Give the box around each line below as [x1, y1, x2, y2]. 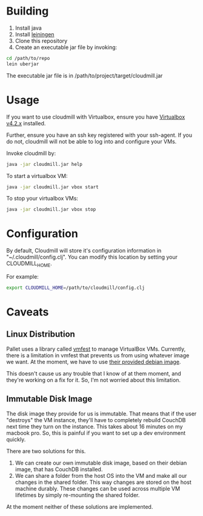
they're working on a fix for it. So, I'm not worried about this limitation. [6, 376, 181, 383]
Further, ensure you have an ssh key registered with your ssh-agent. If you [6, 131, 193, 139]
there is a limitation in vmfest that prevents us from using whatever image [6, 351, 190, 359]
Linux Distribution [6, 329, 76, 340]
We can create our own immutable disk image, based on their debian [15, 459, 187, 466]
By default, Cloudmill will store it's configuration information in [6, 247, 162, 254]
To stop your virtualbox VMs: [6, 195, 79, 202]
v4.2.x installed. [6, 119, 46, 127]
